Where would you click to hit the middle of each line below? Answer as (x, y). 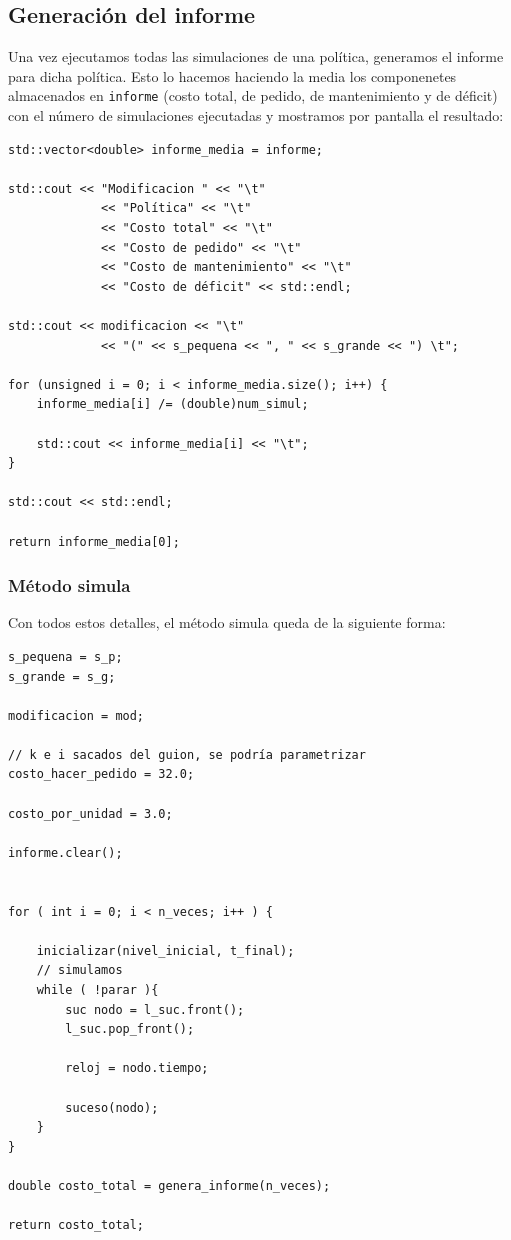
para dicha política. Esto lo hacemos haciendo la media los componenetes (232, 75)
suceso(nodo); (112, 1107)
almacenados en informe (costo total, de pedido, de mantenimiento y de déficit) (253, 95)
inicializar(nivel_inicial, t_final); (165, 950)
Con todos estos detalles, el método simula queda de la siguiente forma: (227, 622)
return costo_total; (76, 1225)
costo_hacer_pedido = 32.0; (101, 774)
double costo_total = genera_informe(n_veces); (169, 1185)
